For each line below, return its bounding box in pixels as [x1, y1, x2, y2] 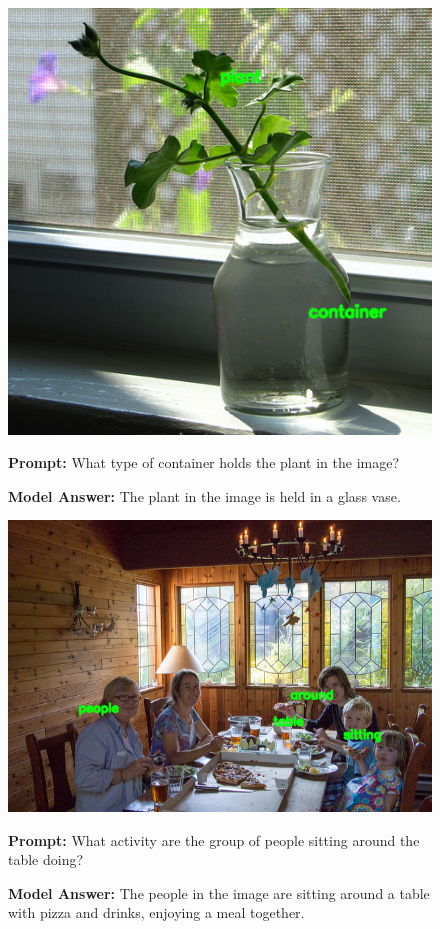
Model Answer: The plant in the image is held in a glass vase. [8, 485, 401, 506]
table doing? [8, 849, 84, 870]
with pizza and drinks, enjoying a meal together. [8, 902, 305, 923]
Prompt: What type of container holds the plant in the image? [8, 452, 400, 473]
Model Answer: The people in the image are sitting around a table [8, 882, 430, 903]
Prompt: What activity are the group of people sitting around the [8, 829, 420, 850]
